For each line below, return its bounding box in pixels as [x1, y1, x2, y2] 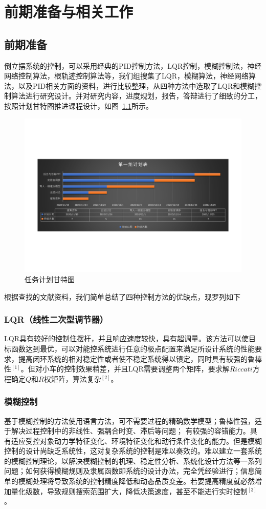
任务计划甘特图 [25, 273, 75, 284]
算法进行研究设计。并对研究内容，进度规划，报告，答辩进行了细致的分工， [11, 90, 262, 101]
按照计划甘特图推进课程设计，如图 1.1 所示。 [4, 100, 153, 111]
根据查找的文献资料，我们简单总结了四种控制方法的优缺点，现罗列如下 [4, 291, 240, 302]
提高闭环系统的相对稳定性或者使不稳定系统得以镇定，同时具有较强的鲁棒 [18, 353, 262, 364]
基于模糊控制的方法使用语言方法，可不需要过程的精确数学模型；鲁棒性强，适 [4, 415, 262, 426]
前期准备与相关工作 [4, 1, 134, 22]
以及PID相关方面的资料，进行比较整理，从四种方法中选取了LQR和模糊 [18, 80, 255, 91]
